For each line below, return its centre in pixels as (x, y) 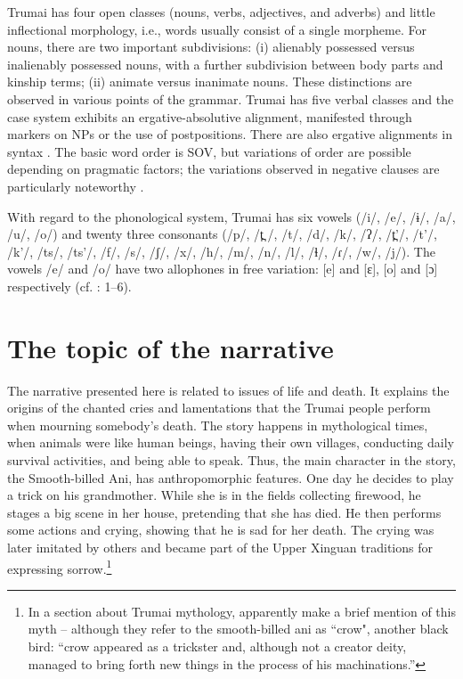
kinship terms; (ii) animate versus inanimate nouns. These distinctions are (210, 82)
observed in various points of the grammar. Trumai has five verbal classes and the (231, 98)
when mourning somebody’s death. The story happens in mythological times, (218, 425)
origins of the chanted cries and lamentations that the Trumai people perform (219, 408)
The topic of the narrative (171, 347)
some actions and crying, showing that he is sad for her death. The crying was (221, 530)
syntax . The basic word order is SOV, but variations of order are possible (209, 151)
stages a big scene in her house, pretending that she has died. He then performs (224, 512)
